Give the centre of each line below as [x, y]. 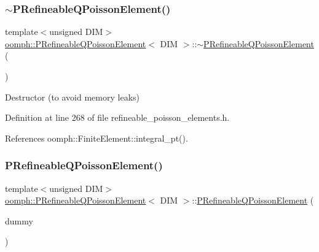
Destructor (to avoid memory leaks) [73, 97]
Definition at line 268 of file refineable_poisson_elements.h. [117, 117]
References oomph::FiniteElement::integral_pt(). [96, 138]
